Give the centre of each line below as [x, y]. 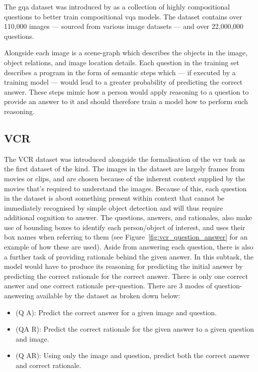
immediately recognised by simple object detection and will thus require [114, 207]
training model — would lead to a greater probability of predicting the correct [123, 82]
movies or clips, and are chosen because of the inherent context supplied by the [125, 178]
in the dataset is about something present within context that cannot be [114, 198]
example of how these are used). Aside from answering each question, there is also [129, 247]
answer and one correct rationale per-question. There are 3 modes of [108, 286]
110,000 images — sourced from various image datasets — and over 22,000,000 [124, 26]
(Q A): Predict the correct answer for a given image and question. [116, 312]
